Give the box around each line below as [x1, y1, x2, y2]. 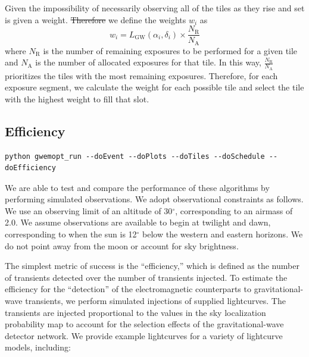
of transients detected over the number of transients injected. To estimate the [5, 271, 288, 283]
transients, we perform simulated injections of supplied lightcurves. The [25, 295, 286, 307]
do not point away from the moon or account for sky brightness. [5, 239, 239, 252]
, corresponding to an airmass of [175, 204, 293, 217]
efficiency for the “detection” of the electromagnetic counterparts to [5, 283, 251, 295]
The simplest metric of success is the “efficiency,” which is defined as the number [5, 259, 299, 272]
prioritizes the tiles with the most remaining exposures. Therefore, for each [5, 69, 278, 82]
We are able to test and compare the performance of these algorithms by [5, 181, 270, 193]
